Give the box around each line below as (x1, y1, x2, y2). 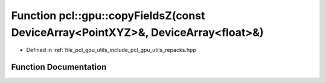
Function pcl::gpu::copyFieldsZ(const (11, 9, 205, 22)
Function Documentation (11, 62, 107, 72)
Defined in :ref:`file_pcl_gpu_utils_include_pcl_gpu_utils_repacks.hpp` (26, 47, 199, 54)
